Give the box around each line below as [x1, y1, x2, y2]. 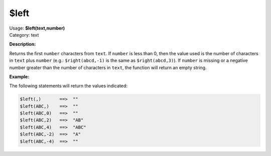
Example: [9, 73, 30, 80]
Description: [9, 41, 36, 47]
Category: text [9, 32, 39, 38]
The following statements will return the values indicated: [9, 83, 128, 89]
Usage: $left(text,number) [9, 25, 65, 31]
